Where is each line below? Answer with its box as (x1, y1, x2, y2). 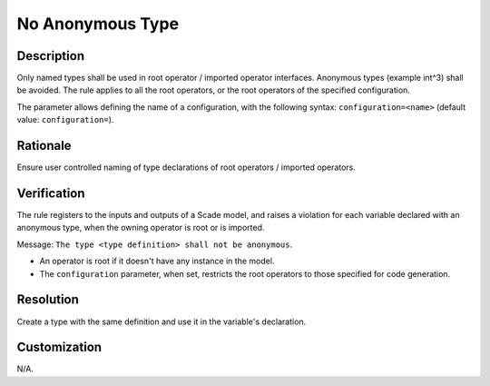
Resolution (16, 292, 79, 308)
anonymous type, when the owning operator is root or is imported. (16, 223, 265, 233)
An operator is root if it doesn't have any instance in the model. (39, 255, 275, 267)
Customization (16, 340, 103, 355)
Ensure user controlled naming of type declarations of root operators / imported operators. (16, 162, 356, 173)
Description (16, 48, 85, 64)
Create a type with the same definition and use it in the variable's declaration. (16, 316, 307, 327)
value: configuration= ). (16, 114, 114, 125)
